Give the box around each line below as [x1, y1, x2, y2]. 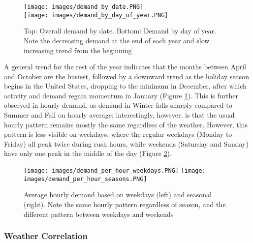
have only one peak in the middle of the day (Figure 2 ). [4, 148, 172, 158]
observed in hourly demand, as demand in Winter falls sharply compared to [4, 100, 232, 110]
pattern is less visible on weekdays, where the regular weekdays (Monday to [4, 129, 232, 139]
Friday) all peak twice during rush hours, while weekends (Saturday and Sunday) [4, 138, 249, 149]
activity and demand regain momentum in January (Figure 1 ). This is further [4, 90, 239, 100]
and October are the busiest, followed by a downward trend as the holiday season [4, 71, 249, 81]
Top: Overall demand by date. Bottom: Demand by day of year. [24, 26, 216, 36]
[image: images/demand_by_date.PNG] [24, 3, 144, 10]
